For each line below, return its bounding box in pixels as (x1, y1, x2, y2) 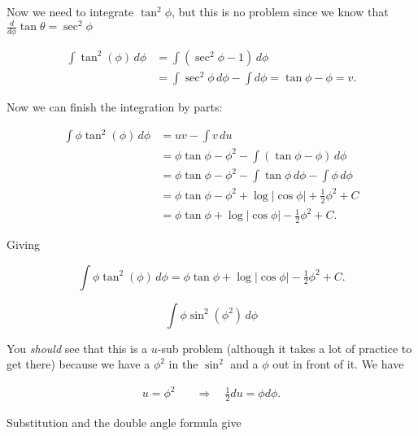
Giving (7, 235, 40, 252)
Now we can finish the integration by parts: (7, 98, 223, 116)
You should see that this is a (7, 339, 148, 356)
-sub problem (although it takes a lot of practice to (157, 339, 412, 356)
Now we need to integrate (7, 3, 134, 20)
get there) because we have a (7, 355, 150, 373)
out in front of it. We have (272, 355, 404, 373)
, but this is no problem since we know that (172, 3, 389, 20)
